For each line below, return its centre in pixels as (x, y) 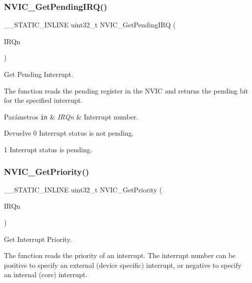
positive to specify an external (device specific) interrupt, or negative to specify (123, 265)
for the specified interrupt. (43, 100)
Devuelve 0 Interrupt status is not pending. (69, 133)
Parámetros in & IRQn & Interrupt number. (71, 116)
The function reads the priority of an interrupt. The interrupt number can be (120, 255)
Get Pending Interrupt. (39, 74)
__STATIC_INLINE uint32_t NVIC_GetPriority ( (83, 189)
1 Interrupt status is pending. (48, 150)
